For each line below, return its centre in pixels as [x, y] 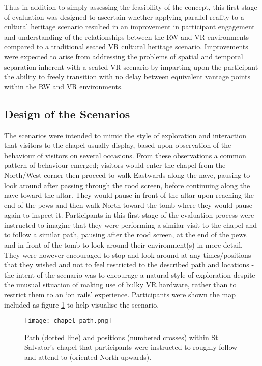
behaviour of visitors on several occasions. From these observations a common [125, 155]
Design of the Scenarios [67, 114]
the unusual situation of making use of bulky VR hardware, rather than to [120, 284]
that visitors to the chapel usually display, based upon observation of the [118, 145]
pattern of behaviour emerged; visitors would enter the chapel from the [115, 165]
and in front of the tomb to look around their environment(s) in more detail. [123, 245]
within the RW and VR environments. [64, 86]
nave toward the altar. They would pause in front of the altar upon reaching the [129, 195]
